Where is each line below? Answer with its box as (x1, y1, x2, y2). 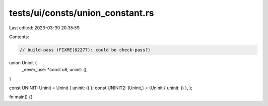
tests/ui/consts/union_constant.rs (9, 7, 154, 18)
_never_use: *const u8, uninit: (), (21, 67, 88, 73)
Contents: (9, 34, 29, 40)
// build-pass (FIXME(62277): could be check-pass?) (19, 47, 151, 53)
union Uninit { (9, 59, 37, 65)
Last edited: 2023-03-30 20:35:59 (9, 25, 80, 31)
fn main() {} (9, 94, 33, 100)
